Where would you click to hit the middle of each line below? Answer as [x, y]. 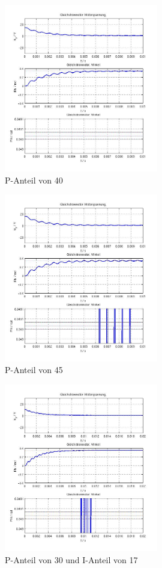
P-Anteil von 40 [34, 180]
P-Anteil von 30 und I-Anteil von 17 [71, 559]
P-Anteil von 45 [34, 370]
